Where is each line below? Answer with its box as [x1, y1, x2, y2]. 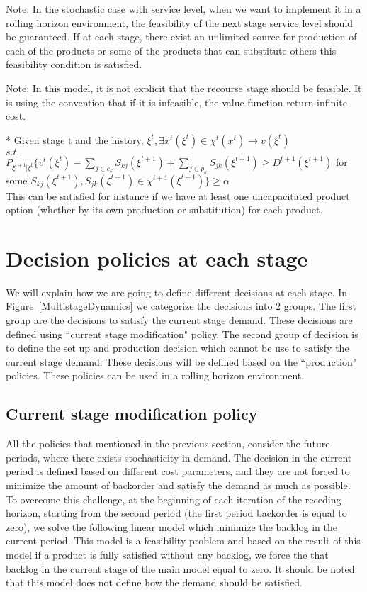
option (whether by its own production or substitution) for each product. [6, 202, 323, 217]
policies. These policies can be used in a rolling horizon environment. [6, 368, 305, 383]
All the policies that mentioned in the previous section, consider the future [6, 436, 330, 451]
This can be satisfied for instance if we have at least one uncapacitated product [6, 188, 350, 203]
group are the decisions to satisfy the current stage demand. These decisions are [6, 313, 353, 327]
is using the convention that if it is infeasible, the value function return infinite [6, 94, 347, 109]
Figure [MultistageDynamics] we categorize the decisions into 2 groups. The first [6, 298, 356, 313]
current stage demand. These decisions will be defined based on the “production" [6, 354, 356, 369]
